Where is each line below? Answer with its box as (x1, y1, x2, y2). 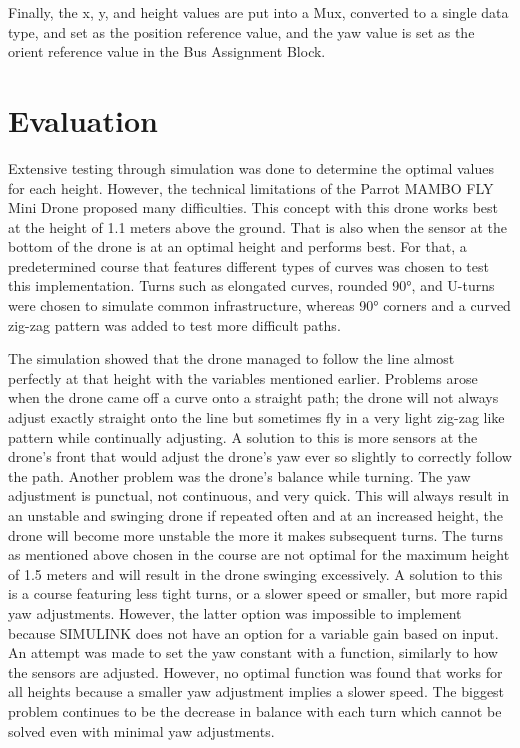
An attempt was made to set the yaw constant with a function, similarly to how (8, 642, 498, 663)
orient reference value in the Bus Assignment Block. (8, 41, 326, 62)
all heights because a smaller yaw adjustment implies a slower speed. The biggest (8, 681, 505, 702)
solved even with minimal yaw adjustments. (8, 720, 275, 741)
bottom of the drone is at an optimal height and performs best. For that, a (8, 236, 467, 257)
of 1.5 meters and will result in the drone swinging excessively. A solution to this (8, 563, 503, 584)
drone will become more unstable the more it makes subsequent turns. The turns (8, 524, 503, 545)
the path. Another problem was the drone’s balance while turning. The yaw (8, 465, 471, 486)
